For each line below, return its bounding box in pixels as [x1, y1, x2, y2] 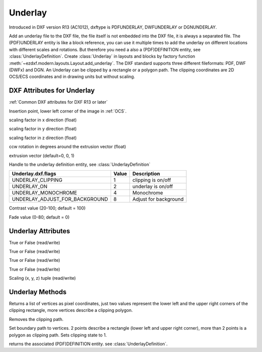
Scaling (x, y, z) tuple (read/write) [9, 275, 76, 281]
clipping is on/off [132, 177, 171, 184]
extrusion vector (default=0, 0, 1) [9, 153, 75, 159]
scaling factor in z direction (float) [9, 135, 77, 141]
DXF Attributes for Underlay [9, 86, 95, 95]
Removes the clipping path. [9, 316, 64, 322]
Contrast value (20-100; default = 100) [9, 205, 86, 211]
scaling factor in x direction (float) [9, 117, 77, 123]
